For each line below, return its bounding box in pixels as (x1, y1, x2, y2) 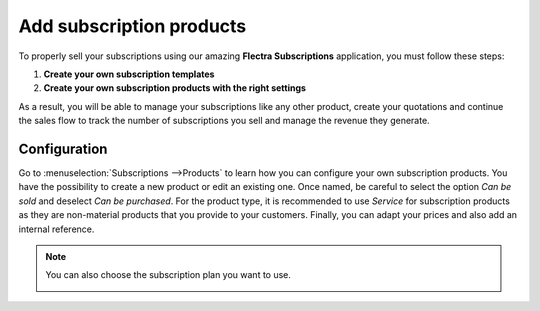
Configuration (18, 140, 108, 157)
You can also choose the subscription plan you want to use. (45, 269, 292, 281)
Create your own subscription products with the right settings (43, 82, 307, 94)
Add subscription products (18, 15, 247, 37)
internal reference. (18, 223, 95, 235)
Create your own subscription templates (43, 68, 215, 80)
